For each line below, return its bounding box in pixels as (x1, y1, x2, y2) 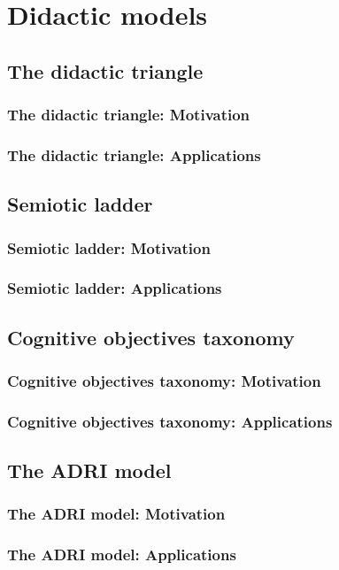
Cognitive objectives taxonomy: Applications (7, 410, 333, 432)
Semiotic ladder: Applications (7, 277, 222, 299)
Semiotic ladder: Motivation (7, 236, 211, 258)
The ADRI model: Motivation (7, 503, 226, 525)
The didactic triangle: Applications (7, 143, 261, 166)
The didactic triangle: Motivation (7, 104, 250, 126)
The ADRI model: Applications (7, 543, 236, 566)
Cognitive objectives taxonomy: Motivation (7, 370, 321, 392)
